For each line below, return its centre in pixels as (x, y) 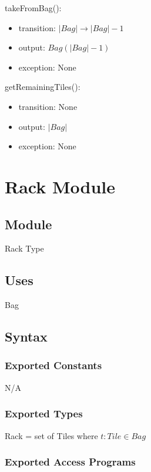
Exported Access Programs (70, 462)
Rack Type (24, 248)
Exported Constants (53, 365)
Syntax (26, 337)
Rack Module (60, 186)
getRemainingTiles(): (43, 87)
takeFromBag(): (33, 8)
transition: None (48, 106)
